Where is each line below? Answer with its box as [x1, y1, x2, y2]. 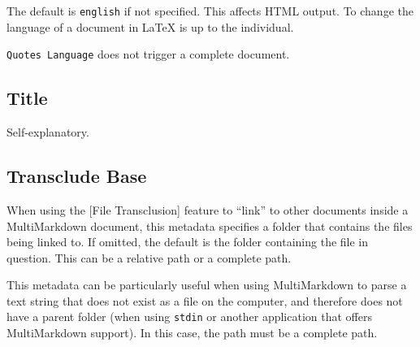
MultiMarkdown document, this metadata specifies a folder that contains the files [6, 217, 413, 234]
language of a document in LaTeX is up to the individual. [6, 18, 294, 35]
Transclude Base [6, 163, 147, 189]
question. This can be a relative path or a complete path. [6, 249, 292, 266]
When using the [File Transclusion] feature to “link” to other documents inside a [6, 201, 409, 218]
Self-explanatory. [6, 124, 89, 141]
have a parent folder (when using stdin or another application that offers [6, 308, 372, 325]
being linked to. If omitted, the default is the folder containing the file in [6, 233, 369, 250]
